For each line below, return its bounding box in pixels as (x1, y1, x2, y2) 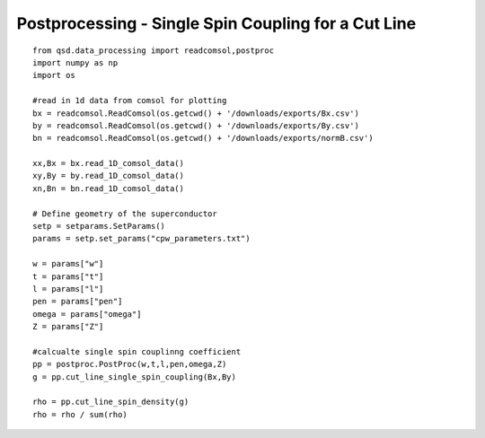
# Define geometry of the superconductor (32, 208, 217, 219)
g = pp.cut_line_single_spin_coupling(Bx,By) (32, 372, 237, 381)
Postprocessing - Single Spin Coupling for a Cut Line (16, 13, 417, 33)
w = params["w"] (32, 258, 104, 269)
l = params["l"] (32, 284, 104, 293)
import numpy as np (32, 57, 119, 67)
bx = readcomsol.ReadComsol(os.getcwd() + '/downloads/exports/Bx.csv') (32, 108, 359, 118)
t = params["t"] (32, 271, 104, 282)
